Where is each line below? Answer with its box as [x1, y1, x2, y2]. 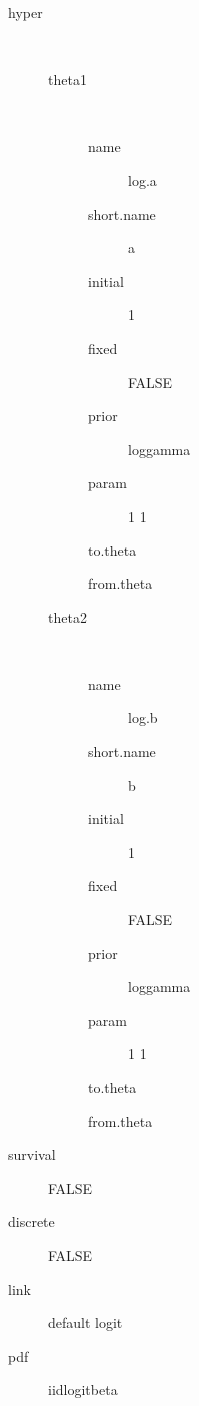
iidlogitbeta [48, 1379, 118, 1400]
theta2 [48, 606, 87, 627]
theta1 [48, 69, 87, 90]
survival [8, 1144, 56, 1165]
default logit [48, 1312, 123, 1333]
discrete [8, 1211, 55, 1232]
